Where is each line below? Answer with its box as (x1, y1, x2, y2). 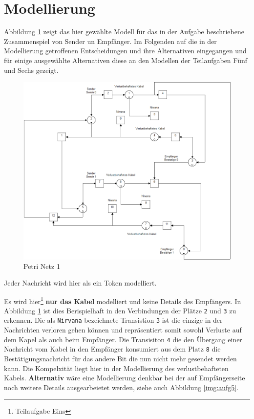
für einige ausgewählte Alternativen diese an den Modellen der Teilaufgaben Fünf (4, 55, 247, 65)
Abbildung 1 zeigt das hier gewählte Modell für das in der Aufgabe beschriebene (4, 26, 244, 37)
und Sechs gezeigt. (4, 65, 59, 75)
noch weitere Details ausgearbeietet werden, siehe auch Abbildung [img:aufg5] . (4, 382, 239, 392)
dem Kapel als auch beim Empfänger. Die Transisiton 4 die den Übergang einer (4, 334, 242, 344)
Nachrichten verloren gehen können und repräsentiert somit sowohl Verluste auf (4, 325, 242, 335)
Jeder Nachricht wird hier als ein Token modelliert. (4, 277, 157, 287)
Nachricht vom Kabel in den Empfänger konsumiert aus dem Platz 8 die (4, 344, 221, 354)
